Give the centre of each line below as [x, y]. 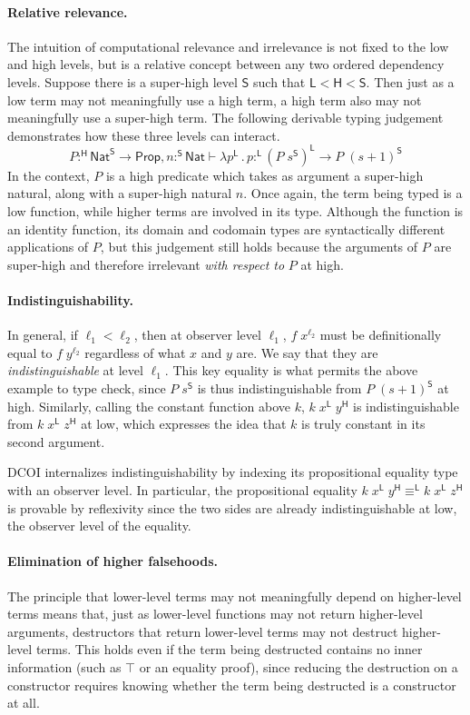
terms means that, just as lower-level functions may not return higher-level [215, 614]
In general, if [43, 335]
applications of [48, 247]
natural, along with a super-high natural [120, 193]
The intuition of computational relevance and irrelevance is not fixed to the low [228, 46]
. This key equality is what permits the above [291, 370]
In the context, [49, 175]
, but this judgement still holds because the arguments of [259, 247]
